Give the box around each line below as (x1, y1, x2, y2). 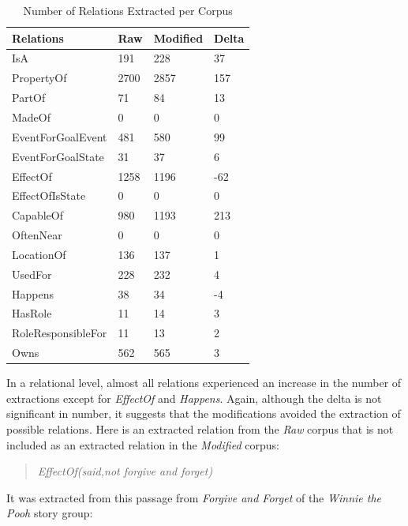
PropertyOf (12, 70, 67, 86)
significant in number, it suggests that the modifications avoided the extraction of (6, 405, 401, 422)
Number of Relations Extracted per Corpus (23, 2, 233, 18)
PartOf (12, 89, 46, 106)
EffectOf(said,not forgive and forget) (37, 463, 213, 479)
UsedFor (12, 265, 52, 282)
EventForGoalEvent (12, 128, 107, 145)
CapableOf (12, 207, 63, 224)
